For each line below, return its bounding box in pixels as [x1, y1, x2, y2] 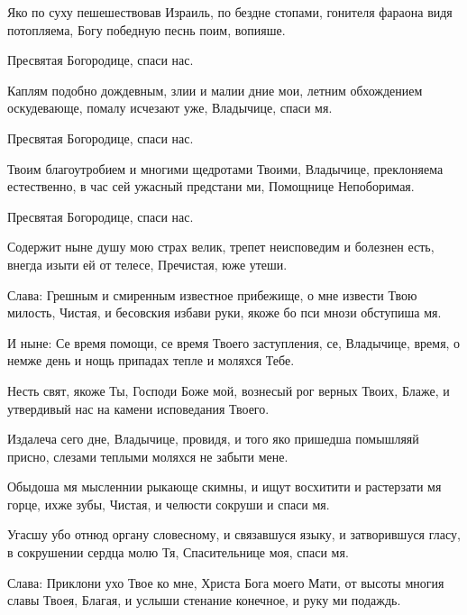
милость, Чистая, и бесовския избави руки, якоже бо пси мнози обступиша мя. [7, 303, 442, 322]
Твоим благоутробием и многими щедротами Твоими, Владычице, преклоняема [7, 159, 444, 178]
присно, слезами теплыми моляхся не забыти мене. [7, 446, 288, 465]
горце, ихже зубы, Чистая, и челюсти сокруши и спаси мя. [7, 494, 330, 513]
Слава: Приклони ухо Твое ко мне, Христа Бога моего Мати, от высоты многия [7, 573, 444, 592]
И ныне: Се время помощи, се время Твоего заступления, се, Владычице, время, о [7, 333, 461, 352]
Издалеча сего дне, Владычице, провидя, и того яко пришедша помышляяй [7, 429, 419, 448]
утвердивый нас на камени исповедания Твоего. [7, 399, 270, 418]
